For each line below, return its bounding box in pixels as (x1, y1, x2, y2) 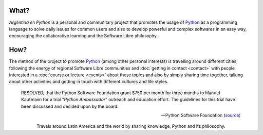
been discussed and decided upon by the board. (21, 103, 119, 109)
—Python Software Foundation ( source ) (161, 112, 241, 118)
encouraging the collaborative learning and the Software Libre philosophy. (9, 33, 158, 39)
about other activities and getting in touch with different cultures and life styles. (9, 79, 169, 84)
